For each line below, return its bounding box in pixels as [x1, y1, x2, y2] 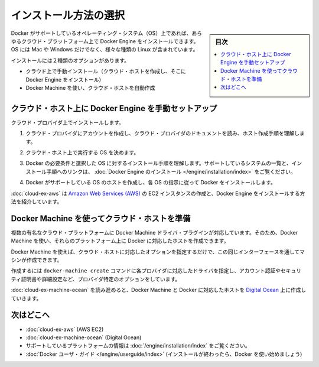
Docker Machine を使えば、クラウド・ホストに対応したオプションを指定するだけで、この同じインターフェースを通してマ [11, 248, 305, 255]
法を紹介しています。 [11, 198, 63, 205]
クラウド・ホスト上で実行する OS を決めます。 [25, 149, 139, 156]
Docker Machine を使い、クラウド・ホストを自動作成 [25, 84, 155, 91]
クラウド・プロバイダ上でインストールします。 [11, 119, 124, 126]
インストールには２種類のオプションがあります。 [11, 57, 130, 64]
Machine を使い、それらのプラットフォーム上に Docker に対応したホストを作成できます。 [11, 237, 229, 245]
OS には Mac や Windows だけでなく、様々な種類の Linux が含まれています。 [11, 46, 198, 53]
